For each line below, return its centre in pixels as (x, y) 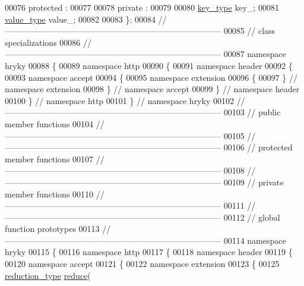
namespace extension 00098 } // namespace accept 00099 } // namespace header (152, 89)
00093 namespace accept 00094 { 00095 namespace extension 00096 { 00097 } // (151, 77)
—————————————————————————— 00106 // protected (149, 147)
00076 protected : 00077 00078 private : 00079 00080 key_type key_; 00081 (142, 7)
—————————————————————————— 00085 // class (140, 31)
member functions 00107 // (55, 158)
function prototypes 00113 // (58, 229)
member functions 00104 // (55, 123)
